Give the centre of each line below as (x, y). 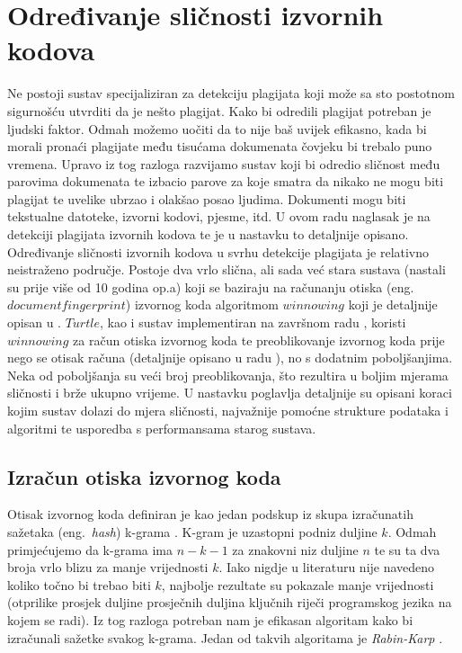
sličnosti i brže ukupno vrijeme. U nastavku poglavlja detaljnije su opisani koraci (230, 393)
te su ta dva (407, 549)
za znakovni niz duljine (295, 549)
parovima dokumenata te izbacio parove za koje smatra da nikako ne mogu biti (226, 181)
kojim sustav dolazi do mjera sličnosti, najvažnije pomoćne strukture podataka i (228, 410)
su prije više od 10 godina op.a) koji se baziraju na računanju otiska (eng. (211, 286)
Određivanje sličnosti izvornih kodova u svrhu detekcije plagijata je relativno (218, 251)
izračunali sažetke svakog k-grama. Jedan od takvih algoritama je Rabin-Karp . (225, 637)
